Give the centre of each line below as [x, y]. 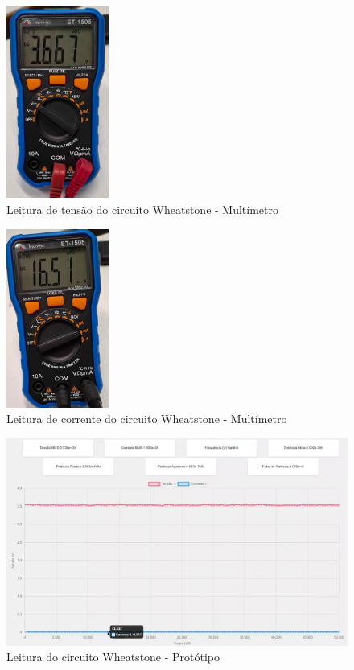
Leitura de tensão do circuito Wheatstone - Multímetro [143, 210]
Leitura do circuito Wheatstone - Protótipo [113, 657]
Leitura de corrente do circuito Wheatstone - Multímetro [147, 419]
